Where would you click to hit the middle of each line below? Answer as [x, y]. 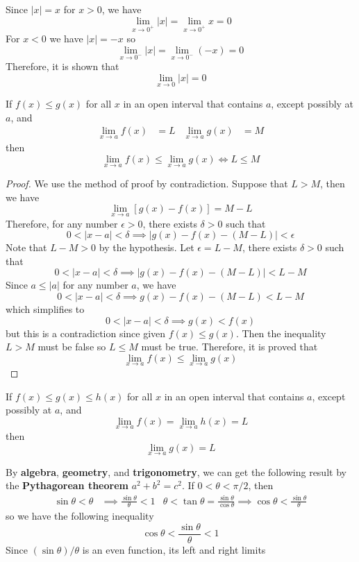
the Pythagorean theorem [67, 485]
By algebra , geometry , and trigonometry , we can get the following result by [176, 471]
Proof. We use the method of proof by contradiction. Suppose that [147, 184]
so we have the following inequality [80, 516]
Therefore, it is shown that [62, 66]
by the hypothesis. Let [147, 247]
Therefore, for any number [62, 223]
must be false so [72, 347]
